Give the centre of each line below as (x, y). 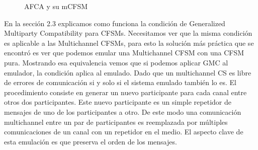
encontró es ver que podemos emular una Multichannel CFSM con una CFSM (124, 53)
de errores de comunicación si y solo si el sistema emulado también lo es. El (120, 82)
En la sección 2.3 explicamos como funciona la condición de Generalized (115, 23)
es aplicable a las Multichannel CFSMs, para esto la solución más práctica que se (129, 43)
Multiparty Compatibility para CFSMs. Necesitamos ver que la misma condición (128, 33)
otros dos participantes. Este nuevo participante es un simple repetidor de (118, 102)
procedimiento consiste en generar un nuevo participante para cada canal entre (125, 92)
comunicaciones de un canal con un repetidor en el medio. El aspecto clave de (124, 132)
